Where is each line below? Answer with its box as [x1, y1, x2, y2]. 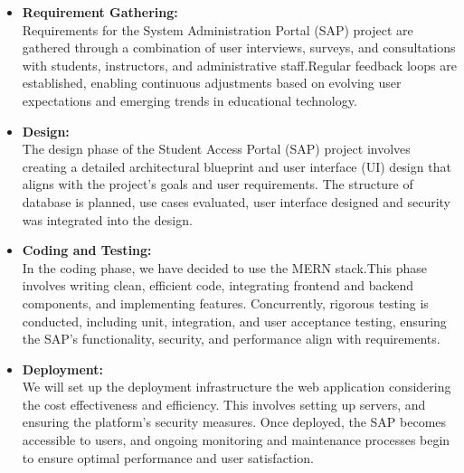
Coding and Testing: [22, 241, 152, 260]
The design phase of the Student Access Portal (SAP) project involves [22, 139, 411, 158]
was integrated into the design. [22, 210, 193, 229]
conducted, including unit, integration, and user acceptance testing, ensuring [22, 311, 447, 330]
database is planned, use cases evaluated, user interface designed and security [22, 192, 450, 211]
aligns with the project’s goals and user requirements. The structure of [22, 175, 413, 194]
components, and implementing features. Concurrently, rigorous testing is [22, 293, 429, 312]
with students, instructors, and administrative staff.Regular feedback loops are [22, 55, 457, 74]
